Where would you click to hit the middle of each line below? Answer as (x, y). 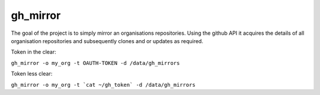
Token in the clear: (33, 52)
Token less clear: (32, 74)
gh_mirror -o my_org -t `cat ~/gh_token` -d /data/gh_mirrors (103, 85)
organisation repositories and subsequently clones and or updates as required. (107, 41)
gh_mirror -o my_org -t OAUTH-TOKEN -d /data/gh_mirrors (95, 63)
